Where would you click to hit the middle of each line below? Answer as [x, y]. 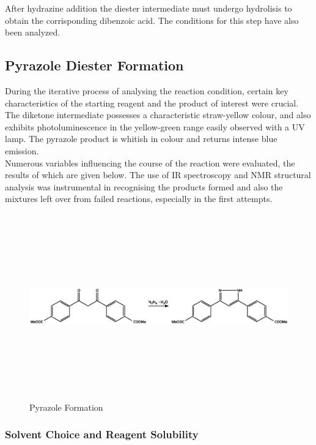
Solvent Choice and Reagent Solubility [102, 434]
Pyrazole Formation [66, 407]
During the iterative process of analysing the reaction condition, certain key [147, 90]
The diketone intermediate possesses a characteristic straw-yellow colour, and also [158, 115]
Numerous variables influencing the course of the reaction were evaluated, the [150, 163]
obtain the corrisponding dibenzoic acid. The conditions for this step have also [152, 20]
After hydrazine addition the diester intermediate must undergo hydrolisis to [149, 8]
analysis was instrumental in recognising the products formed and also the [144, 186]
